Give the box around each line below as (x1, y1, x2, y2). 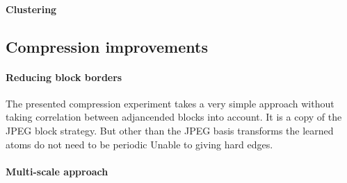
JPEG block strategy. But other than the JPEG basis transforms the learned (6, 123, 334, 137)
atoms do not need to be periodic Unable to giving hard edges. (6, 137, 273, 151)
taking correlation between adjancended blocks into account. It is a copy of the (6, 110, 342, 124)
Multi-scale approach (6, 164, 108, 178)
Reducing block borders (6, 69, 122, 84)
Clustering (6, 1, 57, 16)
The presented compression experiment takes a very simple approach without (6, 96, 334, 110)
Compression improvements (6, 35, 208, 57)
